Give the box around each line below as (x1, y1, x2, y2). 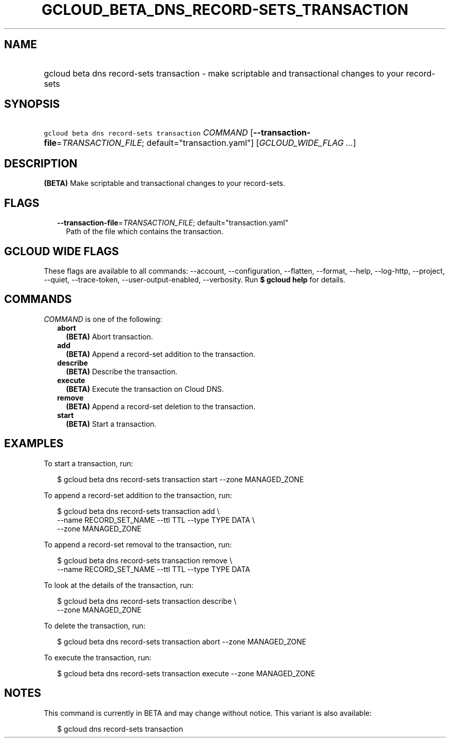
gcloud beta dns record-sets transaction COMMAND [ (44, 127, 253, 138)
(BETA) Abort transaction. (66, 332, 153, 341)
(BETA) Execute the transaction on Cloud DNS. (66, 384, 224, 393)
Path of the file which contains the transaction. (66, 227, 223, 236)
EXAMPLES (4, 437, 64, 450)
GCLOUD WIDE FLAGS (4, 244, 119, 258)
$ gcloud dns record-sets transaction (57, 724, 183, 733)
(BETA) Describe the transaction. (66, 367, 178, 376)
